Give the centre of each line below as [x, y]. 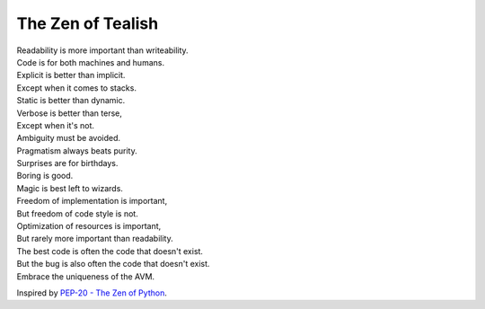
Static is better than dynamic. [71, 101]
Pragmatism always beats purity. [77, 150]
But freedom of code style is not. [77, 213]
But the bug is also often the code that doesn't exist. [113, 264]
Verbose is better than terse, [70, 113]
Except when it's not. [55, 125]
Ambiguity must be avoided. [69, 138]
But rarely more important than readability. [95, 239]
